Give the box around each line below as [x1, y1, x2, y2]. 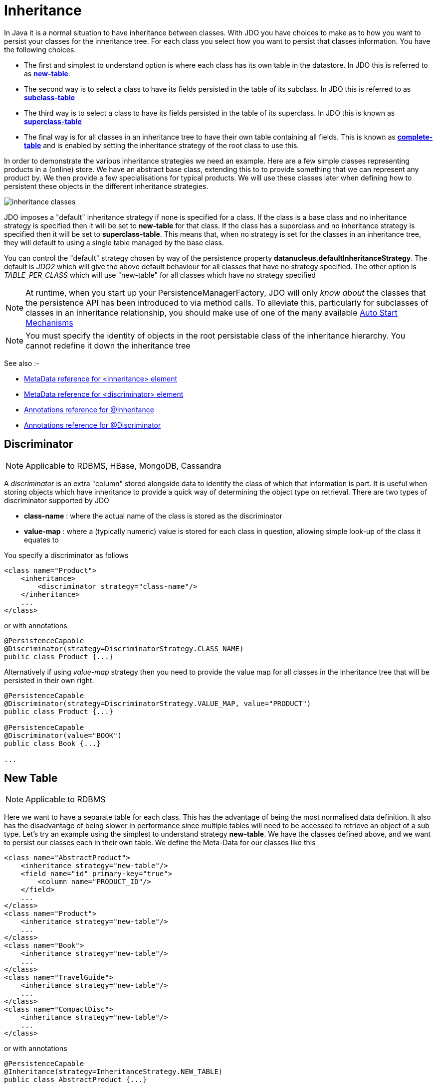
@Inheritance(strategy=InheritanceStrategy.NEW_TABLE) [4, 1068, 223, 1076]
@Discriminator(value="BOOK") [4, 731, 122, 739]
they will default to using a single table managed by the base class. [4, 238, 224, 247]
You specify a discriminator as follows [4, 550, 129, 559]
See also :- [4, 359, 39, 367]
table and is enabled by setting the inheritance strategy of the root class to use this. [24, 141, 299, 150]
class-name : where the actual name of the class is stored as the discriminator [24, 511, 282, 520]
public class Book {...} [4, 739, 101, 747]
